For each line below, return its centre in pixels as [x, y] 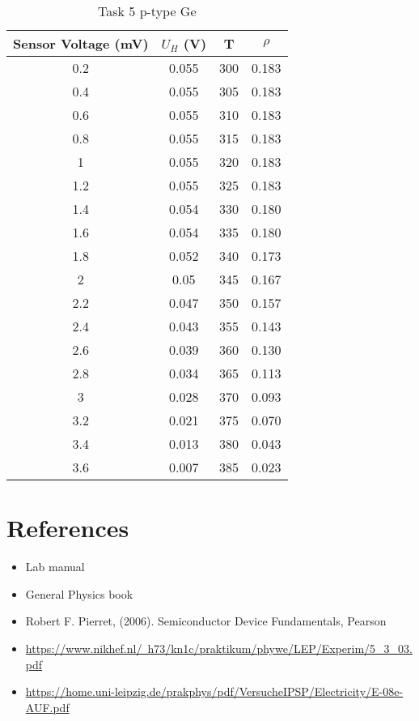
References [68, 528]
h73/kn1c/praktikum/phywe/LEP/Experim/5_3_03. [280, 648]
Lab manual [55, 567]
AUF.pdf [47, 707]
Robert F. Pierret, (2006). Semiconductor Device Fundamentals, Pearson [206, 621]
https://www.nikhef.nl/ [84, 648]
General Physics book [79, 593]
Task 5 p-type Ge [147, 11]
